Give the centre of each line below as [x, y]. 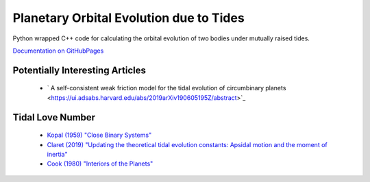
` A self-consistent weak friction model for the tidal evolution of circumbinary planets [166, 88]
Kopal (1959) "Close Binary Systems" [99, 135]
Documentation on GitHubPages [58, 51]
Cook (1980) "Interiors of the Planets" [100, 164]
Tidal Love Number [54, 117]
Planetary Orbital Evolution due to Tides [128, 18]
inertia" [57, 154]
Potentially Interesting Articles [79, 70]
